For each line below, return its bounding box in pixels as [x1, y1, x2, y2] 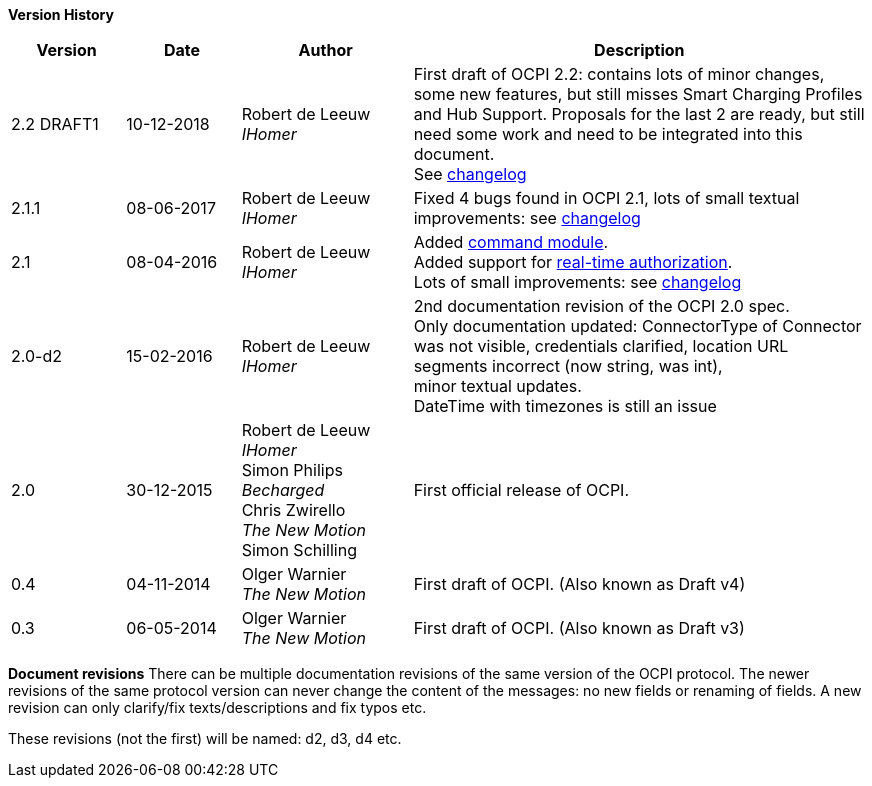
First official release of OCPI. [413, 480, 630, 500]
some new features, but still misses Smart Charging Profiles [413, 84, 863, 104]
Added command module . [413, 232, 609, 252]
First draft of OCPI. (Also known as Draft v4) [413, 574, 746, 594]
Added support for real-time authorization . [413, 252, 733, 272]
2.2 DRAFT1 [11, 114, 99, 134]
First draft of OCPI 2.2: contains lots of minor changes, [413, 64, 825, 84]
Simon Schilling [241, 540, 357, 560]
